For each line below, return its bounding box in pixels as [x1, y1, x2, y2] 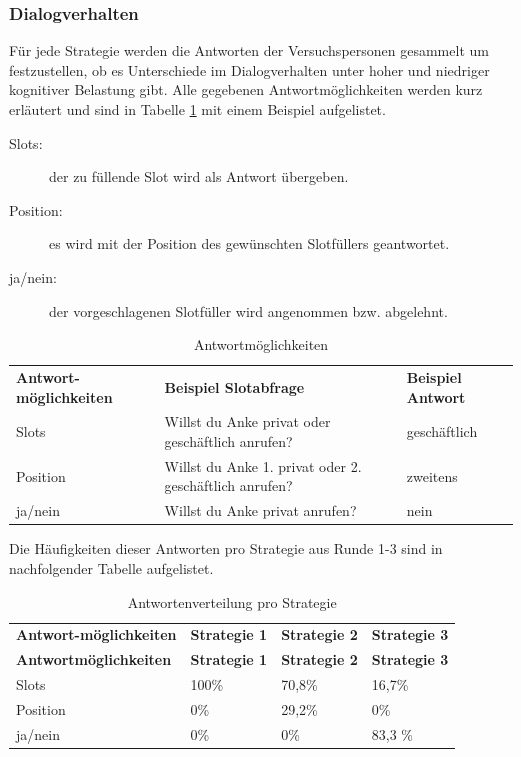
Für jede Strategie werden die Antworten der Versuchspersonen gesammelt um [9, 40, 489, 61]
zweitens [406, 465, 458, 486]
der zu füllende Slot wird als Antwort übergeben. [49, 166, 349, 187]
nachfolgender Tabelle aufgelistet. [9, 558, 214, 578]
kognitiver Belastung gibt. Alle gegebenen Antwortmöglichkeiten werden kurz [9, 79, 483, 100]
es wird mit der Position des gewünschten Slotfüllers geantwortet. [49, 233, 450, 254]
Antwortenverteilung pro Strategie [127, 591, 337, 612]
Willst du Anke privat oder [164, 411, 331, 432]
